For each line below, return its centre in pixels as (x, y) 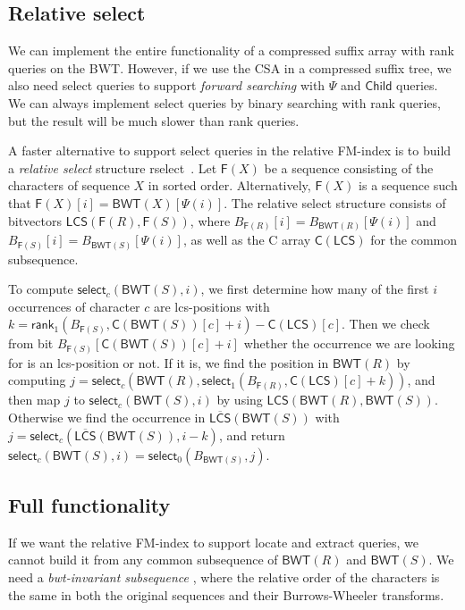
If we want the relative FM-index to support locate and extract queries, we (214, 542)
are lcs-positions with (211, 306)
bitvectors (35, 220)
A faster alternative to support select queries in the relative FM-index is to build (230, 150)
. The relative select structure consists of (335, 202)
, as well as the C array (247, 240)
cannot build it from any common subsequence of (143, 560)
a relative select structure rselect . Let (113, 167)
